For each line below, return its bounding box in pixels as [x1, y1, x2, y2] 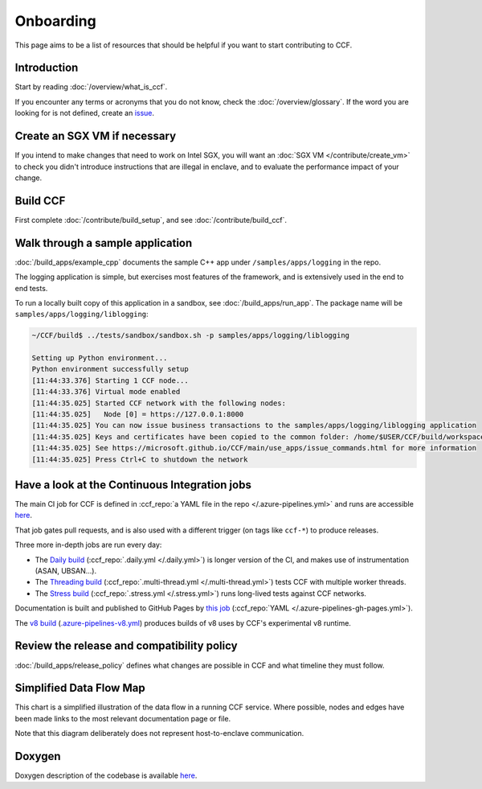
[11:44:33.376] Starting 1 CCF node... [31, 376, 189, 385]
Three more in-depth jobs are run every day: [14, 540, 162, 550]
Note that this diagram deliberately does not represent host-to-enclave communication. [14, 729, 304, 738]
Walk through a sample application [14, 236, 193, 249]
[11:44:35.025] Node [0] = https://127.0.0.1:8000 [31, 410, 244, 419]
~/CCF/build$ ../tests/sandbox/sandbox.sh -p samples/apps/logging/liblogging [31, 331, 349, 340]
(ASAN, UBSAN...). [35, 566, 96, 576]
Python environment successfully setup [31, 364, 189, 374]
